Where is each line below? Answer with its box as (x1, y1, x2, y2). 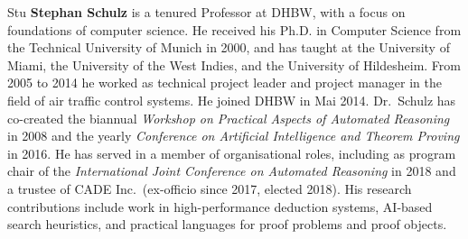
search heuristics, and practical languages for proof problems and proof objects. (7, 215, 447, 234)
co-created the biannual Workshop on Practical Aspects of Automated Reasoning (7, 108, 450, 127)
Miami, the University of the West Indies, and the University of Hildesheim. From (7, 55, 461, 74)
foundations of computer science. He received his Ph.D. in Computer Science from (7, 20, 462, 39)
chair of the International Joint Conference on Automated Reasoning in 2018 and (7, 161, 456, 180)
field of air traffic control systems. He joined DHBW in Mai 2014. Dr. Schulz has (7, 90, 456, 109)
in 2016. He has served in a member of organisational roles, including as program (7, 143, 456, 162)
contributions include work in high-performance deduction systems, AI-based (7, 197, 433, 216)
